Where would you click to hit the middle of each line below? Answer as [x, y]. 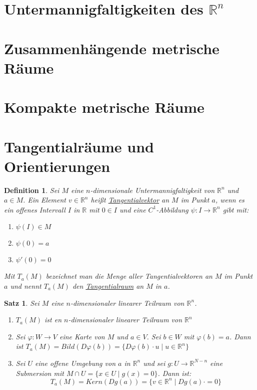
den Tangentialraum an [108, 286]
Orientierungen [57, 166]
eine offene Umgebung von [75, 363]
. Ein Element [44, 200]
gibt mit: [236, 209]
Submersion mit [40, 373]
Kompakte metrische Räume [104, 107]
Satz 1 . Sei [22, 303]
